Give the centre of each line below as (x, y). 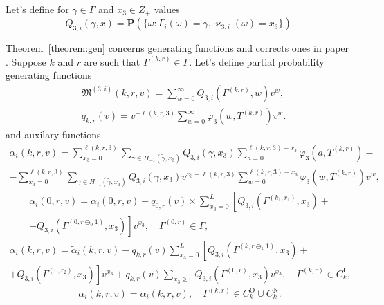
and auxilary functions (53, 135)
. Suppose (26, 61)
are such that (112, 61)
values (167, 9)
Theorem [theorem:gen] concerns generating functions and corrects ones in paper (177, 48)
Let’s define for (37, 9)
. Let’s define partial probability (257, 61)
